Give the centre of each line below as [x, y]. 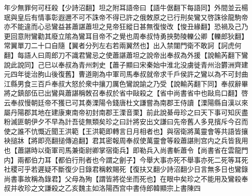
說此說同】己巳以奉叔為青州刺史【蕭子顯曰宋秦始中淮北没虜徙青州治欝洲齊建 [126, 64]
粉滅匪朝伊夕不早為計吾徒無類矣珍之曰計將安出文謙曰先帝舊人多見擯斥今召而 [126, 122]
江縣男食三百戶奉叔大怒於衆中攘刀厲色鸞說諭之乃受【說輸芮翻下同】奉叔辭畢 [126, 83]
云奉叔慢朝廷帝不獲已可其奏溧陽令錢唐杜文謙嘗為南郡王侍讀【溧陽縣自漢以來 [126, 102]
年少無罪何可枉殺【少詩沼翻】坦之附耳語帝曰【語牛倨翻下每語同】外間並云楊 [126, 7]
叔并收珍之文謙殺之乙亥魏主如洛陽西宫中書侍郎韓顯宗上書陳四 [102, 188]
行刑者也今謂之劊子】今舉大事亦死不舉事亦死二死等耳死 [160, 159]
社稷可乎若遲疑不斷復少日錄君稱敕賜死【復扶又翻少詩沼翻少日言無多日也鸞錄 [126, 169]
